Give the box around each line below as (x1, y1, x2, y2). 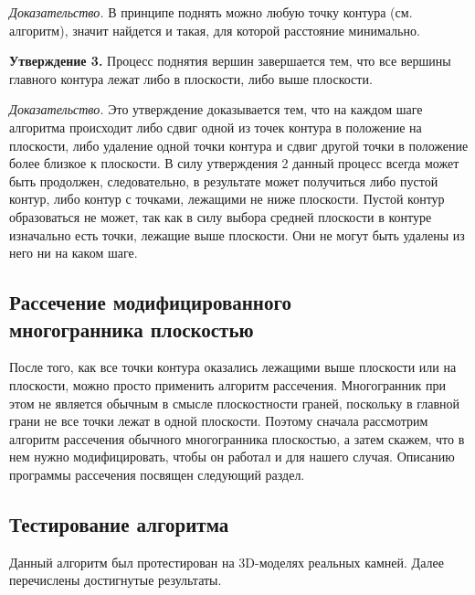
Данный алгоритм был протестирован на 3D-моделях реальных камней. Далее (9, 552, 444, 571)
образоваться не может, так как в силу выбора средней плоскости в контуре (9, 207, 432, 226)
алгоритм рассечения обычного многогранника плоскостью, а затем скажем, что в (9, 429, 465, 448)
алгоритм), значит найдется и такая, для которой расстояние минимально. (9, 20, 420, 39)
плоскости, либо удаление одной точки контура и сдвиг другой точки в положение (9, 135, 469, 154)
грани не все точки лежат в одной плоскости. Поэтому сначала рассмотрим (9, 411, 428, 430)
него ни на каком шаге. (9, 243, 138, 262)
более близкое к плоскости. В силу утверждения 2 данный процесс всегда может (9, 154, 459, 173)
